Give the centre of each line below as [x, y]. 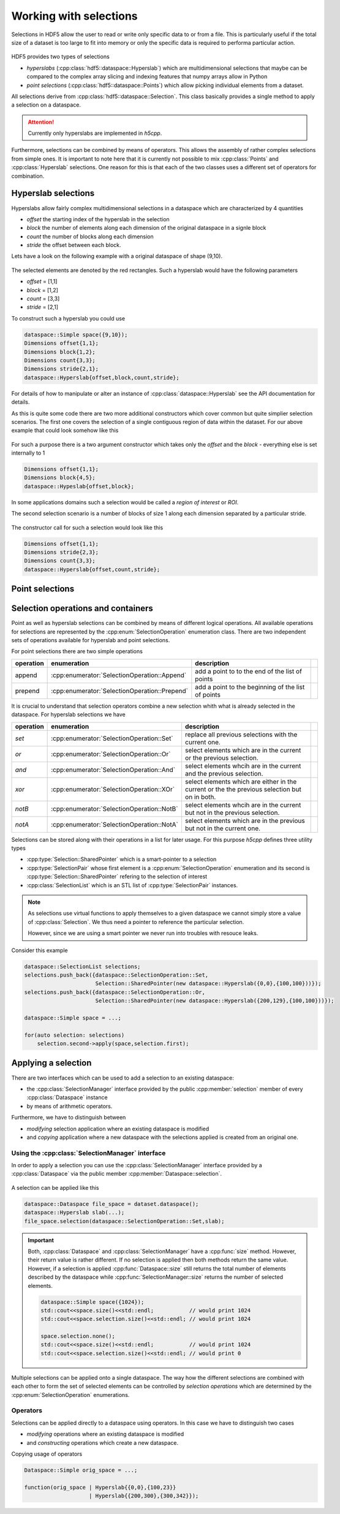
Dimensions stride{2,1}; [62, 369]
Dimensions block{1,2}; [60, 352]
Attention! [41, 122]
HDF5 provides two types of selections [60, 57]
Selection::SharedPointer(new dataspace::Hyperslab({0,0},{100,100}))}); [208, 984]
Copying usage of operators [47, 1454]
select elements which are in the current [243, 750]
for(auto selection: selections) [74, 1035]
